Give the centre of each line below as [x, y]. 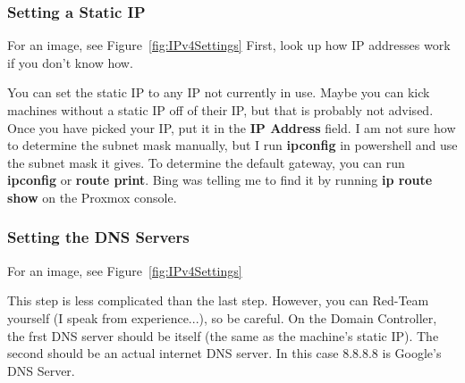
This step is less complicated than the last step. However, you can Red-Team [218, 300]
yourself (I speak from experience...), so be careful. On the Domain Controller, [222, 317]
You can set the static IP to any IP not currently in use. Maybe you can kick [219, 92]
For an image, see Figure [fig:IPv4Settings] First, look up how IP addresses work [229, 45]
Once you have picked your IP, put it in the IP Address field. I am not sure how [232, 127]
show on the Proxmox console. [92, 197]
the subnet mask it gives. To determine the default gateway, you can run [206, 162]
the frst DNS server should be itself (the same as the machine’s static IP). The [223, 335]
